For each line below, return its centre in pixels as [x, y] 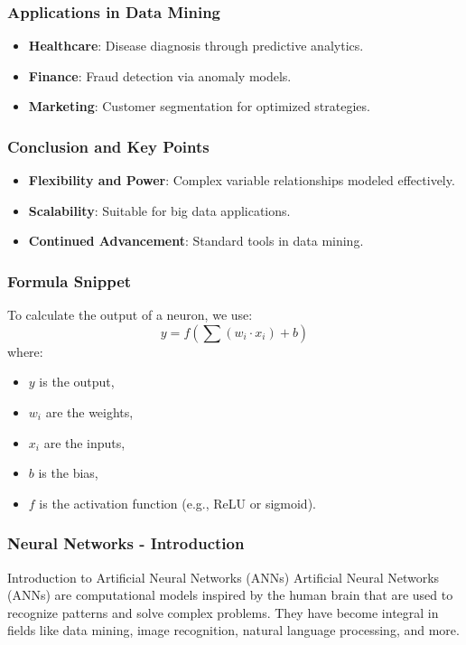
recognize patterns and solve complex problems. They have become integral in [223, 612]
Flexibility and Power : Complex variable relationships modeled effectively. [242, 180]
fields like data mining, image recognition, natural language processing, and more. [233, 630]
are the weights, [89, 412]
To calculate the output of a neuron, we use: [130, 315]
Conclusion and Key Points [108, 146]
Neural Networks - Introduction [126, 543]
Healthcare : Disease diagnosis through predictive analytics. [196, 46]
